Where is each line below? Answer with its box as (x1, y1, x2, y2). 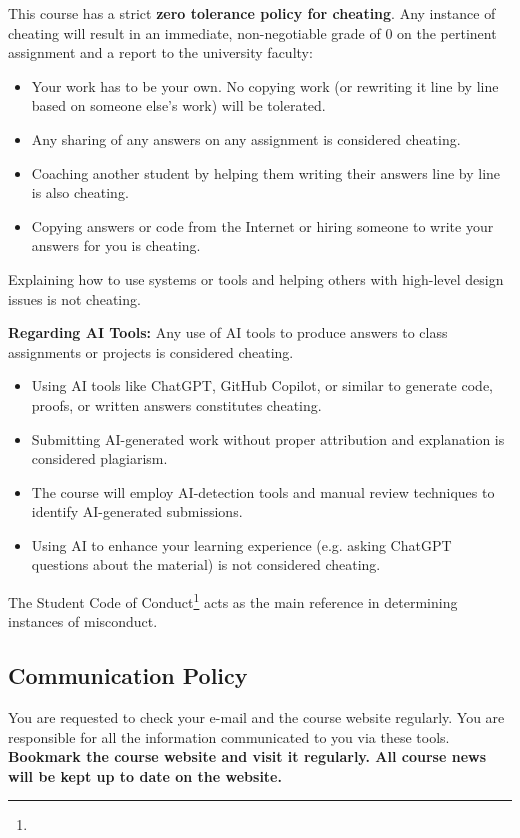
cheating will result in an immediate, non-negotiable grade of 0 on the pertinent (8, 22, 497, 43)
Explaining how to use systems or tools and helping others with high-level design (8, 268, 504, 289)
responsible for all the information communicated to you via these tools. (8, 726, 450, 747)
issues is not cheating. (8, 288, 141, 309)
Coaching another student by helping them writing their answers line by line (31, 162, 501, 183)
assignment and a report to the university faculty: (8, 42, 313, 63)
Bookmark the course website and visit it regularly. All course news (8, 746, 487, 767)
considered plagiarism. (31, 448, 168, 469)
